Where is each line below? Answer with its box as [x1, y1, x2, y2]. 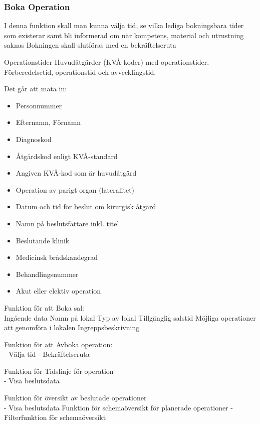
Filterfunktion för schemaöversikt [4, 412, 106, 422]
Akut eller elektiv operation [16, 286, 101, 296]
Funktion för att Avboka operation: [4, 339, 113, 349]
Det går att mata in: [4, 83, 67, 94]
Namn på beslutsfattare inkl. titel [16, 218, 119, 228]
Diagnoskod [16, 133, 52, 144]
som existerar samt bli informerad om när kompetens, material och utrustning [4, 30, 244, 40]
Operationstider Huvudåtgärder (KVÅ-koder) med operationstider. [4, 57, 209, 67]
